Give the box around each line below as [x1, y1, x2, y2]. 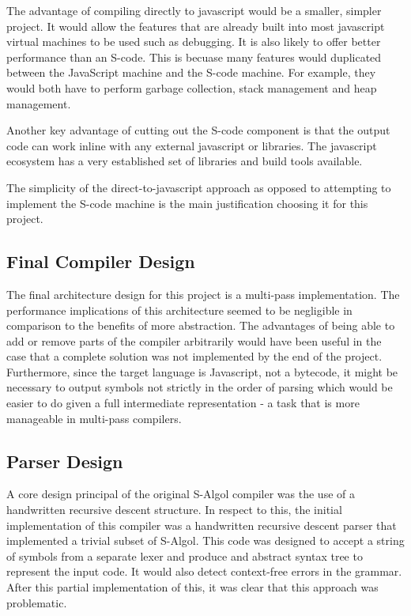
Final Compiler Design [6, 249, 195, 274]
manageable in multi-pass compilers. [6, 410, 182, 426]
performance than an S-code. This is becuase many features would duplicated [6, 48, 382, 65]
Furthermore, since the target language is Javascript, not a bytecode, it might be [6, 363, 398, 380]
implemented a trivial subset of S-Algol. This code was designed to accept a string [6, 532, 405, 549]
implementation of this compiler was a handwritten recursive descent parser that [6, 516, 397, 533]
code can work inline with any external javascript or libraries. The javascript [6, 137, 377, 153]
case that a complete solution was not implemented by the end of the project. [6, 348, 383, 365]
